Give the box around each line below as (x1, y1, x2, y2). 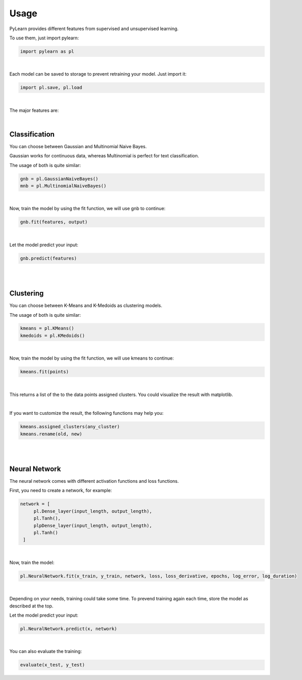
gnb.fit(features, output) (20, 219, 88, 225)
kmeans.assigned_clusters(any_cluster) (20, 424, 120, 430)
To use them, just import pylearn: (9, 35, 79, 41)
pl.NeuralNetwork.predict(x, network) (20, 626, 117, 631)
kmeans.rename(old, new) (20, 431, 83, 437)
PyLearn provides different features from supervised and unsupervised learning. (9, 26, 179, 32)
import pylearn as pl (20, 49, 74, 54)
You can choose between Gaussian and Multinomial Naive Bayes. (9, 143, 147, 149)
